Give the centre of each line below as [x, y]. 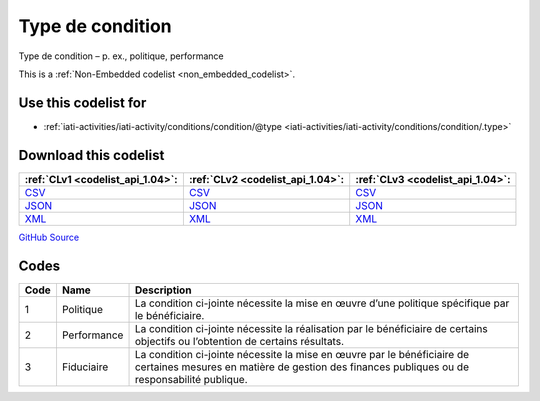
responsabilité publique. [191, 379]
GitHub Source [49, 237]
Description [163, 290]
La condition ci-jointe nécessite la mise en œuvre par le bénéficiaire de [302, 354]
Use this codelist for [82, 102]
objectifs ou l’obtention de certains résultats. [239, 341]
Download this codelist [91, 155]
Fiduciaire [85, 367]
